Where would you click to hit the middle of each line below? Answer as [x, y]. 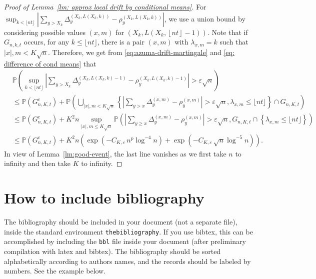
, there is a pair [121, 42]
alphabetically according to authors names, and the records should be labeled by [127, 261]
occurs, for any [46, 42]
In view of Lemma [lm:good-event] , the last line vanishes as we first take [115, 153]
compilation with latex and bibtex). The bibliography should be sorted [112, 251]
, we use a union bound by [205, 18]
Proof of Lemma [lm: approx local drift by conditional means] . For [105, 6]
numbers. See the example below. [55, 271]
